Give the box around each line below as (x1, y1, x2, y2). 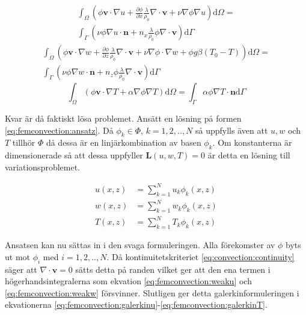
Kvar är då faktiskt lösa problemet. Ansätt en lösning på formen (5, 111, 242, 124)
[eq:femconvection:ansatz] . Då (5, 123, 114, 136)
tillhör (12, 136, 35, 149)
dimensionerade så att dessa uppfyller (5, 149, 143, 161)
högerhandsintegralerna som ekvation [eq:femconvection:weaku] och (5, 275, 252, 287)
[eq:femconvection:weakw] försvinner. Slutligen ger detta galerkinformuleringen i (5, 286, 299, 299)
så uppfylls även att (195, 123, 268, 136)
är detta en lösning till (207, 149, 290, 161)
